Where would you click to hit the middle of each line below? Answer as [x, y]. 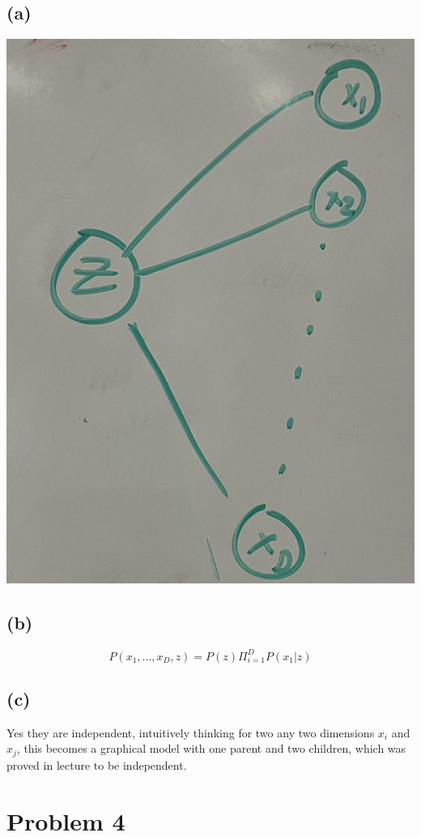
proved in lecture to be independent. [97, 764]
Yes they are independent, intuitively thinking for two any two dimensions [191, 732]
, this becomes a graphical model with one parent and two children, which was [211, 748]
